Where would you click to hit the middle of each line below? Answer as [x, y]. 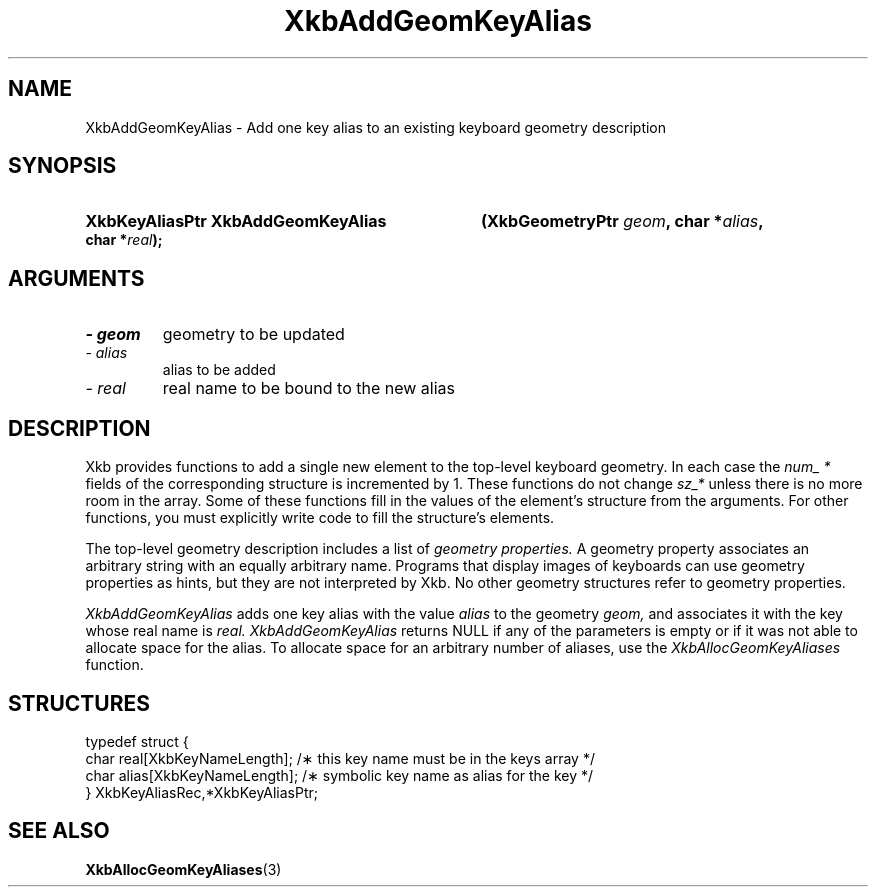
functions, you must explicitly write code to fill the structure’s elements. [320, 518]
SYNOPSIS [62, 166]
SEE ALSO [59, 831]
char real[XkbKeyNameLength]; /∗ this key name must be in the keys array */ [340, 758]
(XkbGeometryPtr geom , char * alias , [622, 221]
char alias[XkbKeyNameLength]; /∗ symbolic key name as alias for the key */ [339, 775]
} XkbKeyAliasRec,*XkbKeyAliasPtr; [202, 792]
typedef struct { [137, 741]
